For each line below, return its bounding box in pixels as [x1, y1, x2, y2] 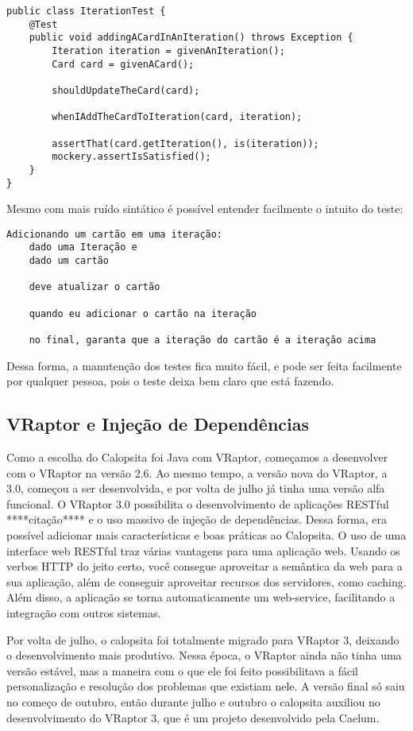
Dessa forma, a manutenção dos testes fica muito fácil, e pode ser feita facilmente [6, 357, 402, 373]
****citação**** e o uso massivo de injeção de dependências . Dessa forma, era [6, 511, 388, 528]
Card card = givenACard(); [52, 58, 195, 70]
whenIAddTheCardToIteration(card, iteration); [52, 111, 303, 123]
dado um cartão [29, 255, 109, 267]
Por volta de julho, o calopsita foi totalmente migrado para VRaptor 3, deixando [6, 631, 399, 648]
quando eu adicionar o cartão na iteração [29, 307, 257, 319]
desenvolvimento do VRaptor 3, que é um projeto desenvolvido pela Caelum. [6, 709, 380, 725]
